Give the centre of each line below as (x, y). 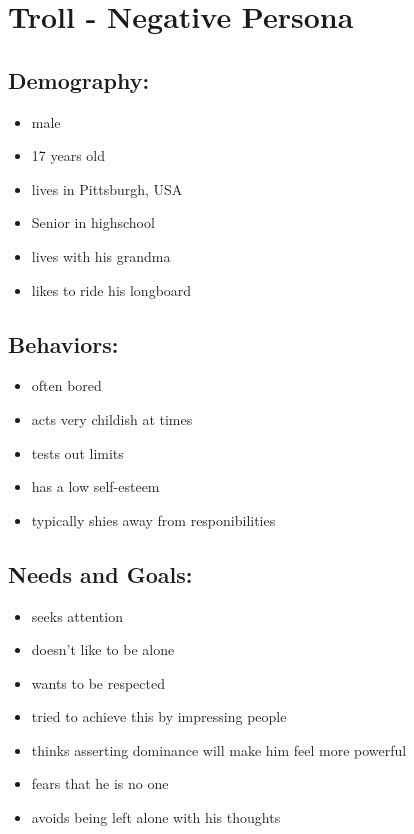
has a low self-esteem (95, 486)
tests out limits (77, 452)
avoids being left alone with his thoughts (156, 817)
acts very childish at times (112, 418)
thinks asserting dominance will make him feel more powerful (219, 749)
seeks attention (77, 615)
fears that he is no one (100, 783)
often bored (66, 385)
